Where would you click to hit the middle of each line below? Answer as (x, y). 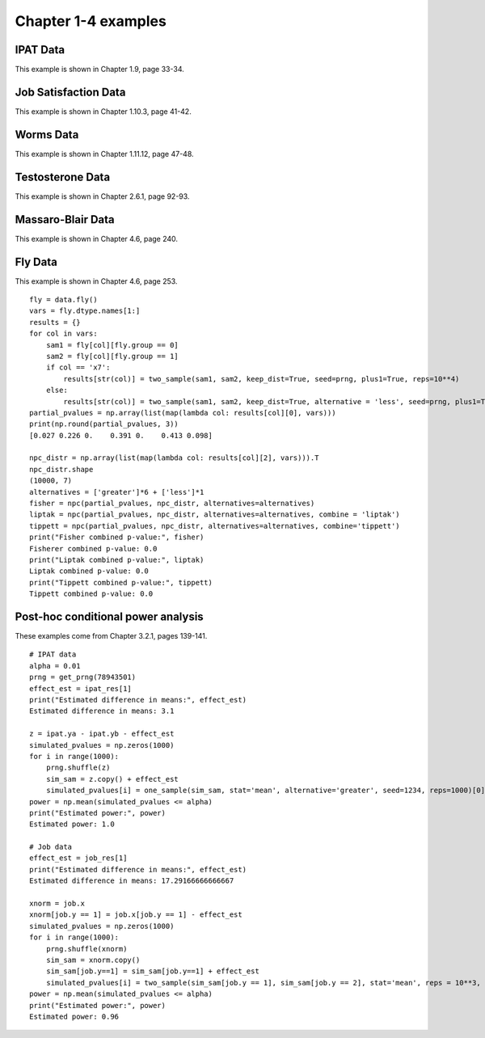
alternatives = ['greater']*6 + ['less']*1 (117, 492)
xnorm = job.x (57, 904)
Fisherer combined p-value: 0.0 (93, 549)
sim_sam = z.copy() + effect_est (112, 779)
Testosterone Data (63, 177)
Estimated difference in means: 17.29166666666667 (132, 881)
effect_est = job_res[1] (78, 858)
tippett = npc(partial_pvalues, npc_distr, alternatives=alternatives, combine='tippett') (215, 526)
